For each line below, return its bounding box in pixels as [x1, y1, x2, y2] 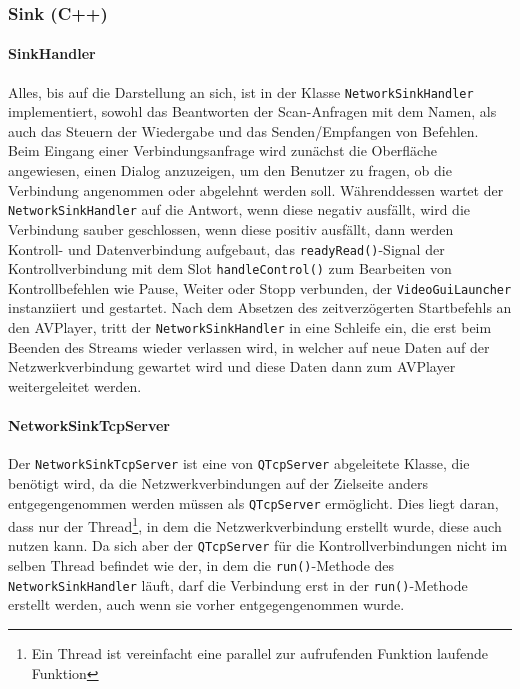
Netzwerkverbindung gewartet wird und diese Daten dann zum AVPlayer [8, 356, 456, 377]
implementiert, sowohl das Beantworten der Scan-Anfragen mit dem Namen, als [8, 101, 497, 122]
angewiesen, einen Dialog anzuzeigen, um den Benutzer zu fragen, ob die [8, 160, 452, 181]
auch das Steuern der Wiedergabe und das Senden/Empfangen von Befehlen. [8, 120, 479, 141]
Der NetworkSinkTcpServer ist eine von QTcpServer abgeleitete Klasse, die [8, 453, 470, 474]
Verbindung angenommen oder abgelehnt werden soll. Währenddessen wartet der [8, 179, 504, 200]
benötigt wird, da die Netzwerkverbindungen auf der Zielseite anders [8, 472, 428, 493]
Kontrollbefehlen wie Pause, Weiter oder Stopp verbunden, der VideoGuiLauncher [8, 277, 512, 298]
